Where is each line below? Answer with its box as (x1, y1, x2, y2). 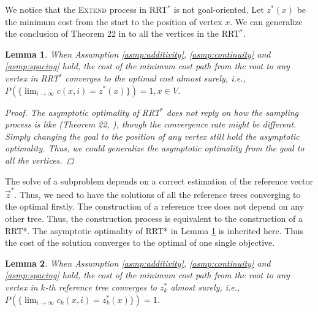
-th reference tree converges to (45, 281, 157, 293)
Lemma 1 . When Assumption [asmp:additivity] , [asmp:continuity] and (5, 47, 271, 60)
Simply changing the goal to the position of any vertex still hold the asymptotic (5, 129, 300, 142)
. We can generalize (230, 15, 303, 28)
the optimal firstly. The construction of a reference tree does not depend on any (5, 200, 305, 213)
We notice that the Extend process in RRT (5, 3, 168, 15)
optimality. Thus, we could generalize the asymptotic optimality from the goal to (5, 142, 305, 154)
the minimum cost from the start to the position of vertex (5, 15, 222, 28)
